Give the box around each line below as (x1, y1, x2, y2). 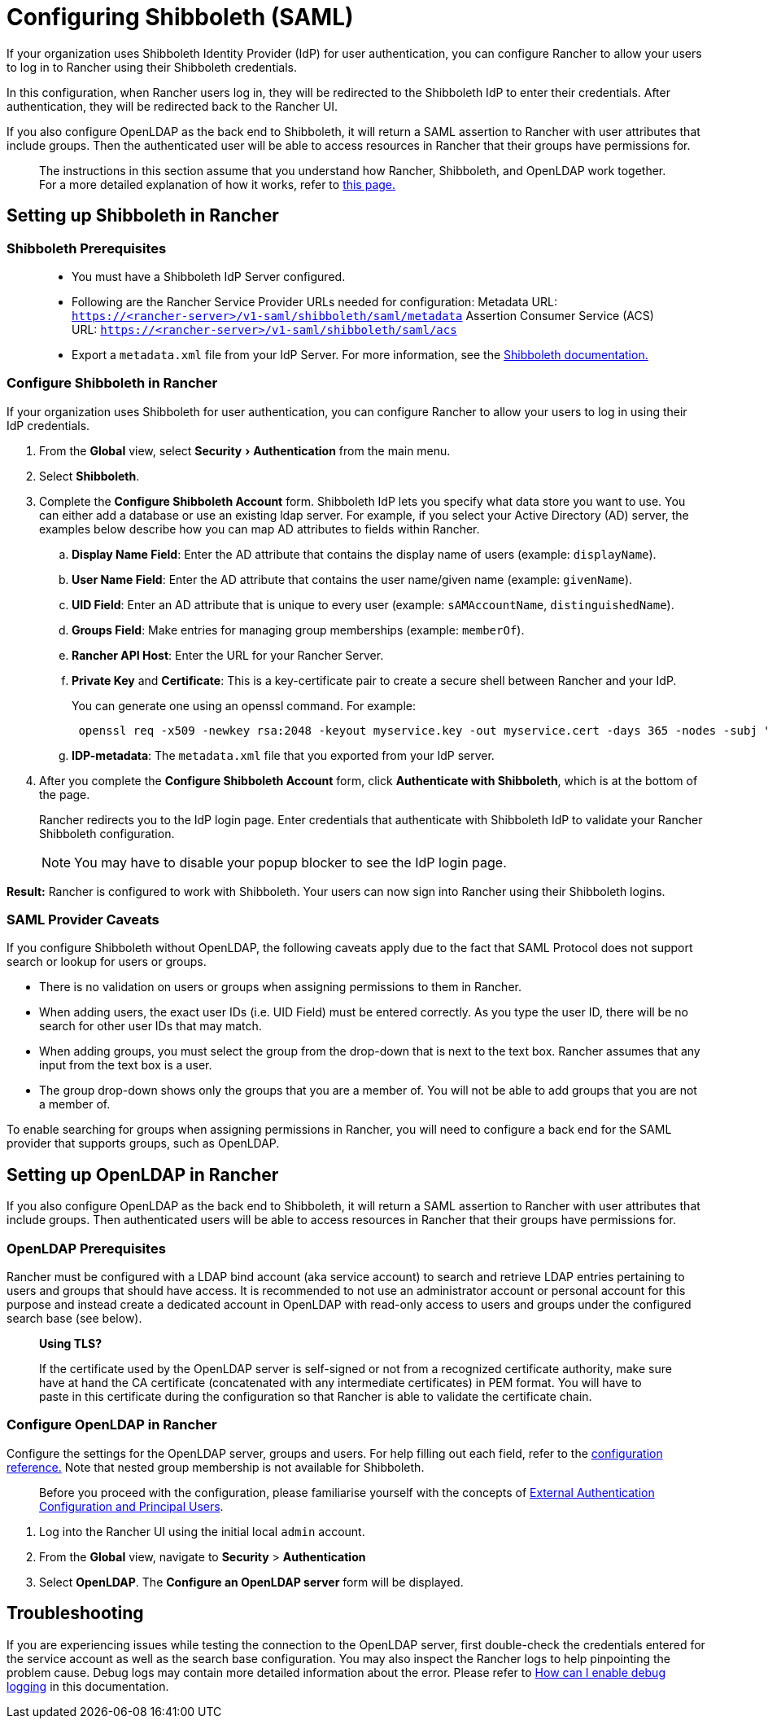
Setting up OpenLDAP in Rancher (7, 1164, 279, 1185)
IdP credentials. (7, 418, 90, 432)
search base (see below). (7, 1311, 142, 1326)
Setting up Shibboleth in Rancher (7, 205, 279, 226)
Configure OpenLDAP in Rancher (7, 1416, 217, 1433)
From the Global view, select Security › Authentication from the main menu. (39, 443, 451, 458)
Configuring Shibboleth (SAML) (7, 3, 354, 31)
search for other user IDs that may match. (39, 1019, 262, 1034)
